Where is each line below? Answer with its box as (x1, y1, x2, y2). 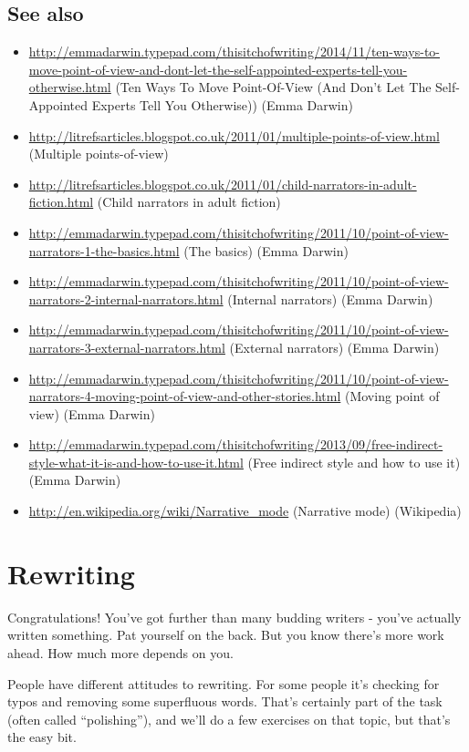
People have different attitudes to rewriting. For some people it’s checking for (7, 674, 440, 693)
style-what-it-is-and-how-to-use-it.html (28, 452, 244, 471)
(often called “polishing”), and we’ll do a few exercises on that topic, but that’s (7, 709, 451, 728)
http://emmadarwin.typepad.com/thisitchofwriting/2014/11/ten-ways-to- (28, 42, 441, 61)
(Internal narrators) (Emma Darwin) (227, 289, 433, 308)
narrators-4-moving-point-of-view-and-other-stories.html (28, 386, 341, 406)
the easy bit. (7, 727, 77, 747)
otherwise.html (28, 77, 111, 97)
